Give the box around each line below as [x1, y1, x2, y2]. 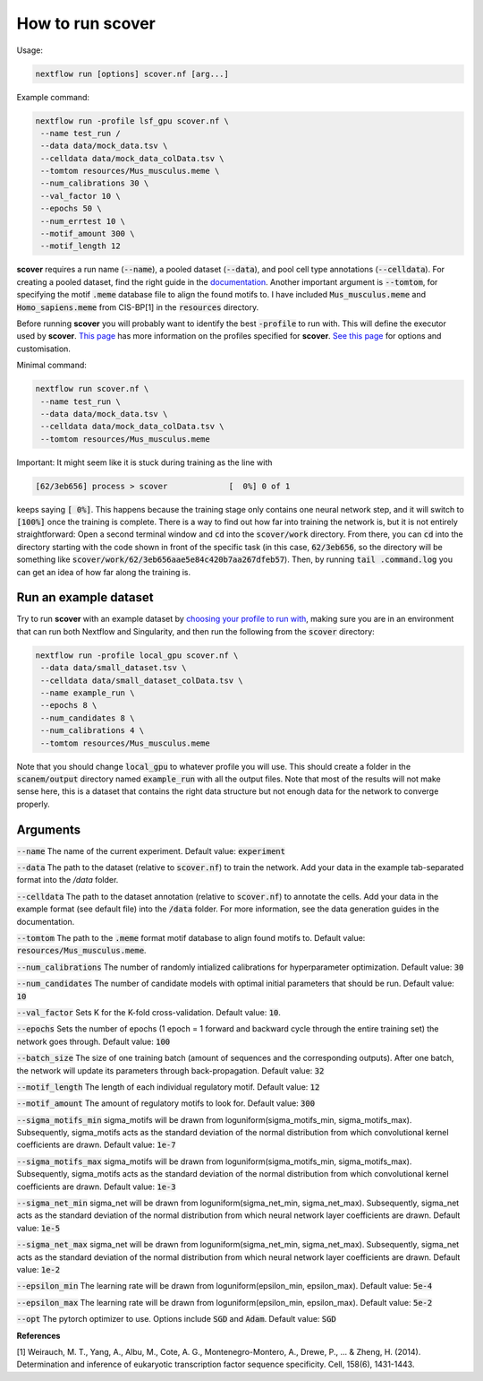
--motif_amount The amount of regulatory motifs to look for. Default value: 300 [16, 1098, 316, 1109]
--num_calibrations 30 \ [40, 178, 149, 188]
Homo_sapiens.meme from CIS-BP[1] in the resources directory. [16, 301, 259, 313]
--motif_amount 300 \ [40, 229, 135, 239]
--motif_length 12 [40, 241, 121, 251]
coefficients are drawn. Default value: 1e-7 [16, 1139, 176, 1151]
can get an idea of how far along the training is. [16, 566, 191, 577]
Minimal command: [16, 359, 87, 371]
